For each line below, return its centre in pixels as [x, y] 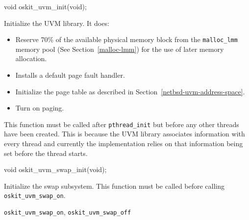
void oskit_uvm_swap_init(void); [55, 169]
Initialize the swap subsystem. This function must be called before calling [114, 186]
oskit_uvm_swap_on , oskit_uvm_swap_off [68, 212]
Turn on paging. [40, 108]
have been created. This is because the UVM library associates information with [124, 134]
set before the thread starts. [46, 153]
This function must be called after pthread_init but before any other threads [122, 124]
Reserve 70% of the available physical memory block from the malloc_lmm [126, 39]
